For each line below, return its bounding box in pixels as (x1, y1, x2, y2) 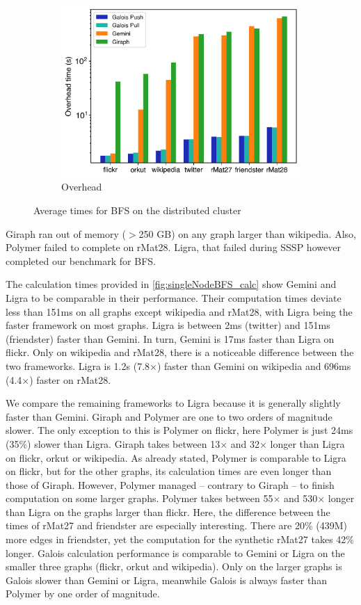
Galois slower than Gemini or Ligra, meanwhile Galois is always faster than (6, 572, 327, 587)
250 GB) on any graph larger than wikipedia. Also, (138, 226, 356, 241)
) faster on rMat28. (29, 372, 111, 387)
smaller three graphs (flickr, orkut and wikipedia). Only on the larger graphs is (6, 559, 342, 574)
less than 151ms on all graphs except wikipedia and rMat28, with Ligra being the (6, 304, 353, 318)
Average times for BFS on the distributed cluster (33, 203, 241, 217)
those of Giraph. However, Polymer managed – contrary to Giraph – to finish (6, 477, 335, 492)
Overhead (61, 179, 102, 194)
